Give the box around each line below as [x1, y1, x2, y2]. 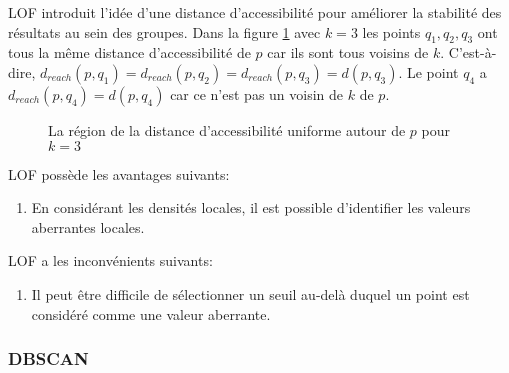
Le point [406, 61, 459, 82]
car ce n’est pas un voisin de [170, 83, 344, 104]
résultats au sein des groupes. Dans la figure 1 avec [8, 21, 321, 42]
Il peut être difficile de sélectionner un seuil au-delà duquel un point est [31, 283, 470, 304]
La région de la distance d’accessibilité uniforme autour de [48, 119, 406, 140]
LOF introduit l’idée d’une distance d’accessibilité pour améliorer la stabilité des [8, 2, 502, 22]
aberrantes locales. [31, 216, 145, 237]
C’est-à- [448, 42, 497, 63]
